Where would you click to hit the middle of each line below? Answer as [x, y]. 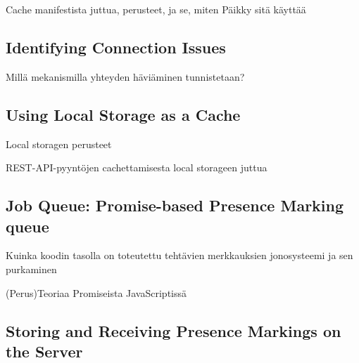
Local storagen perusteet [59, 144]
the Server [44, 351]
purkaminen [31, 269]
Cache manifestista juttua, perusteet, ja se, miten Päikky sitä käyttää [156, 9]
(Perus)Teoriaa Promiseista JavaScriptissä [96, 292]
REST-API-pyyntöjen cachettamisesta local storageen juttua [137, 167]
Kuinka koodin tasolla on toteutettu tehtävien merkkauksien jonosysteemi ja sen [179, 255]
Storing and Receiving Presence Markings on [174, 330]
